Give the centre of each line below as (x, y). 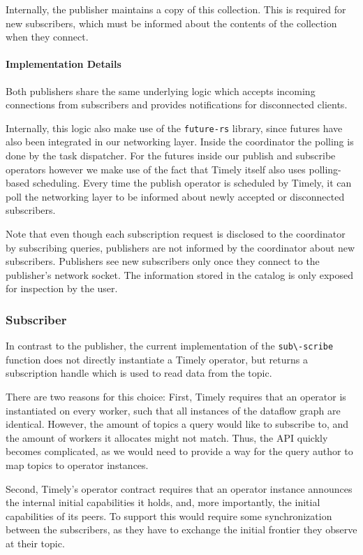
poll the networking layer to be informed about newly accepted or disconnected (175, 196)
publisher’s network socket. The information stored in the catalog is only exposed (180, 274)
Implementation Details (64, 64)
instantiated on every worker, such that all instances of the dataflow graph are (173, 410)
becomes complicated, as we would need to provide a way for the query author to (179, 451)
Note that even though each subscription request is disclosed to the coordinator (176, 233)
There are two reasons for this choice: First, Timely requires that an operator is (176, 397)
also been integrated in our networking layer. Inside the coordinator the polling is (180, 142)
